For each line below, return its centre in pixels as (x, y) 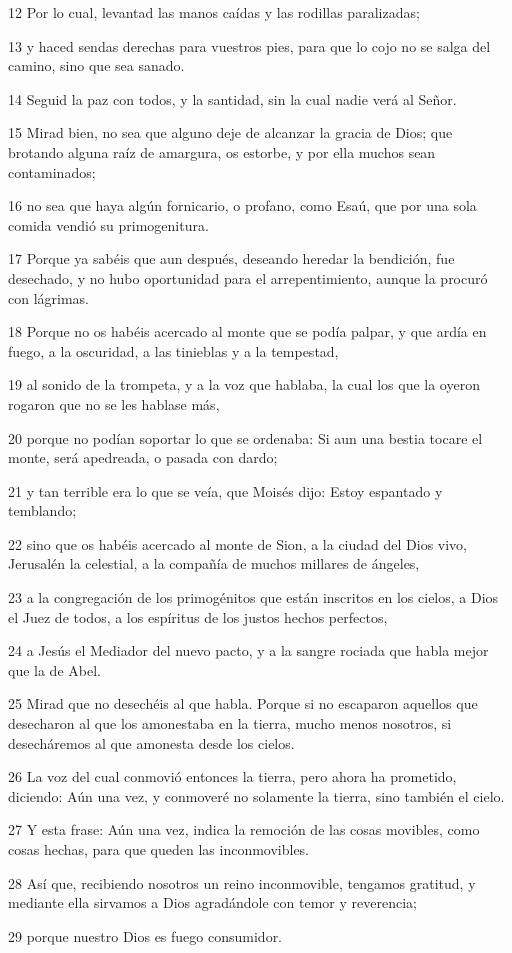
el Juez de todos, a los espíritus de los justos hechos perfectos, (198, 616)
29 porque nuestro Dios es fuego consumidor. (145, 935)
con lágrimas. (49, 297)
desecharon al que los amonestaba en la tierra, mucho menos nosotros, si (230, 723)
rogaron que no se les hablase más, (114, 403)
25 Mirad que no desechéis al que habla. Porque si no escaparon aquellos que (243, 703)
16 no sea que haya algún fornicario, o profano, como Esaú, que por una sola (242, 205)
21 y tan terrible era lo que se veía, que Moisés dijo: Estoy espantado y (225, 490)
